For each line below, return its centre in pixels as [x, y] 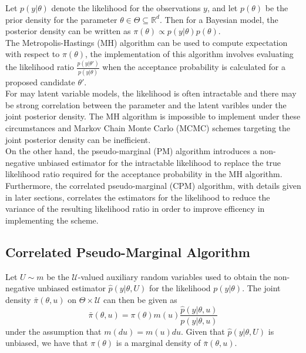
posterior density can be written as [68, 31]
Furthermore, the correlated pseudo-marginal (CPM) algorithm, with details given [153, 185]
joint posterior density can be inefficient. [78, 139]
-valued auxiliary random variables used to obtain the [174, 276]
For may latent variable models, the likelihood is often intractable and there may [151, 93]
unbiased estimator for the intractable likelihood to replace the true [159, 162]
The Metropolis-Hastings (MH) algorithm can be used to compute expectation [147, 42]
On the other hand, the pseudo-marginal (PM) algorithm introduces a [131, 151]
